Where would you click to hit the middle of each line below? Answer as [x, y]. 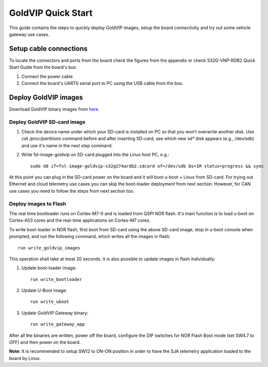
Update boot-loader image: [49, 268]
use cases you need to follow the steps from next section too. [72, 191]
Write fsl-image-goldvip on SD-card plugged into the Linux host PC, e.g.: [95, 155]
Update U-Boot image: [44, 290]
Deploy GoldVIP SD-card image [47, 122]
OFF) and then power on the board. [45, 342]
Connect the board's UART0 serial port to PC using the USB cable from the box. [102, 83]
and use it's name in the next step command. [67, 145]
